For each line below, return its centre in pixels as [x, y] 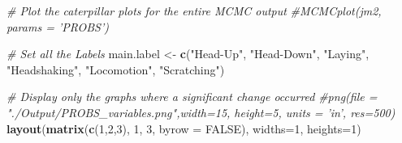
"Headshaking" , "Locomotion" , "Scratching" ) [116, 69]
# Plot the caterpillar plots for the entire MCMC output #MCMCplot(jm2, [194, 11]
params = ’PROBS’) [58, 26]
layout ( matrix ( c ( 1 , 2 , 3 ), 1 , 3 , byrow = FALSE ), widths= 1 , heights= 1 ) [184, 128]
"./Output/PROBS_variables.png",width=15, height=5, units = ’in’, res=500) [201, 112]
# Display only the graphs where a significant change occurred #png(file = [192, 97]
